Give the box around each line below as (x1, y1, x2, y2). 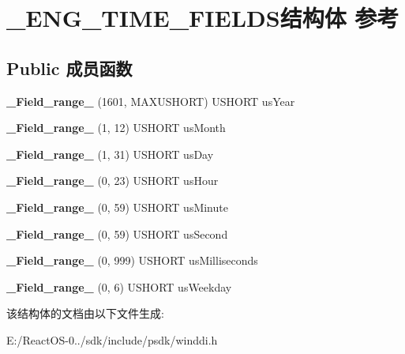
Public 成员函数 (6, 55, 133, 80)
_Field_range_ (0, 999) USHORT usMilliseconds (6, 252, 258, 269)
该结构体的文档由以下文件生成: (6, 305, 164, 322)
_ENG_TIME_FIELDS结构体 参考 (6, 2, 399, 34)
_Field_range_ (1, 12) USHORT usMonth (6, 119, 226, 136)
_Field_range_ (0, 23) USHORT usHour (6, 172, 219, 189)
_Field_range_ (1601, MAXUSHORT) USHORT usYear (6, 92, 295, 109)
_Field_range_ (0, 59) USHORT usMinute (6, 198, 228, 215)
